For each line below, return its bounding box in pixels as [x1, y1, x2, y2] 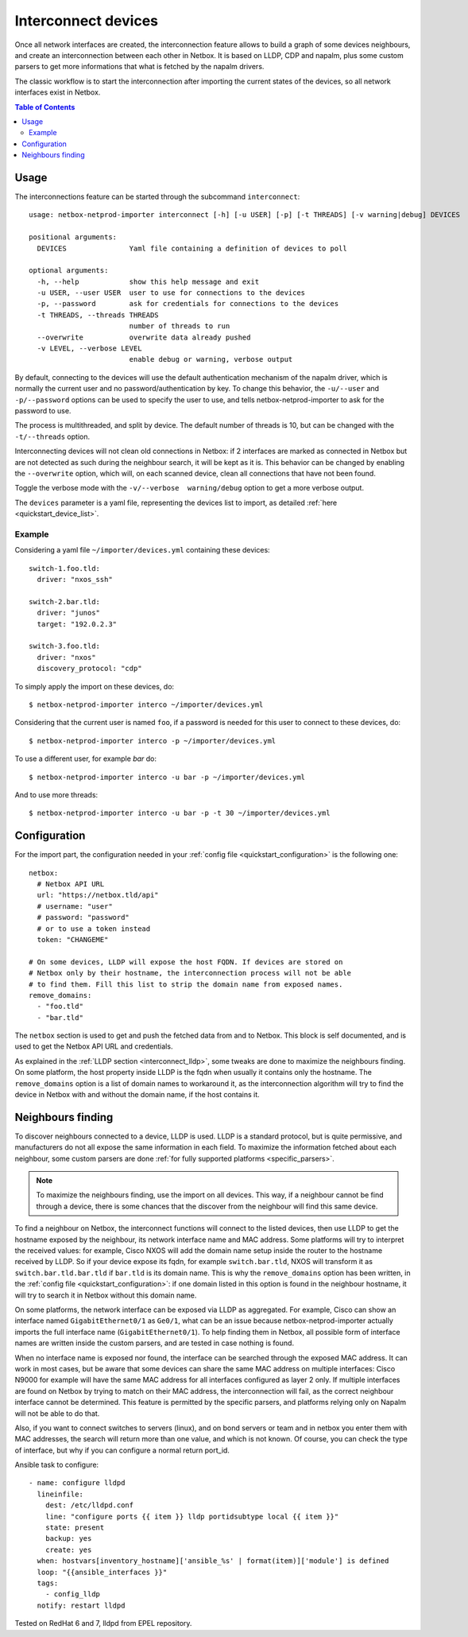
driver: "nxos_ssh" [37, 575, 113, 584]
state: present [44, 1523, 105, 1532]
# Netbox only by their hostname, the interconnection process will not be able [29, 968, 352, 978]
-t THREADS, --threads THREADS [37, 310, 159, 320]
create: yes [44, 1545, 92, 1554]
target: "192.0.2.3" [37, 619, 118, 628]
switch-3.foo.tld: [29, 642, 101, 651]
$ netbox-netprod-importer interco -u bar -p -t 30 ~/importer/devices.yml [29, 809, 331, 818]
